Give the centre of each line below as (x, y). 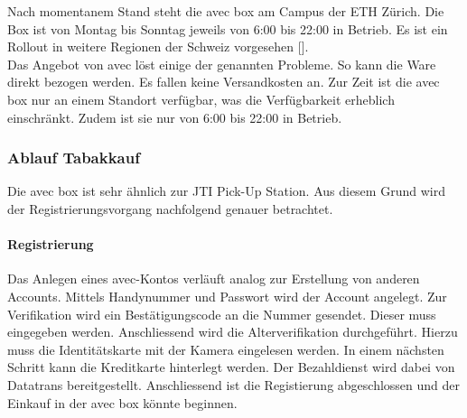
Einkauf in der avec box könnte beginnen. (122, 402)
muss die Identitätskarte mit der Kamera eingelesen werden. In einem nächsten (226, 349)
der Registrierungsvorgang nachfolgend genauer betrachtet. (170, 208)
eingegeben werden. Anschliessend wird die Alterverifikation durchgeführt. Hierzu (233, 332)
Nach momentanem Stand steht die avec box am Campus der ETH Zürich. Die (226, 11)
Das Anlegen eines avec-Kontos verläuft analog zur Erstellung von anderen (214, 279)
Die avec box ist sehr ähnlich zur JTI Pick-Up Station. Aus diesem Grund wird (226, 191)
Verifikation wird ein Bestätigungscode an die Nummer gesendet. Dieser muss (222, 314)
